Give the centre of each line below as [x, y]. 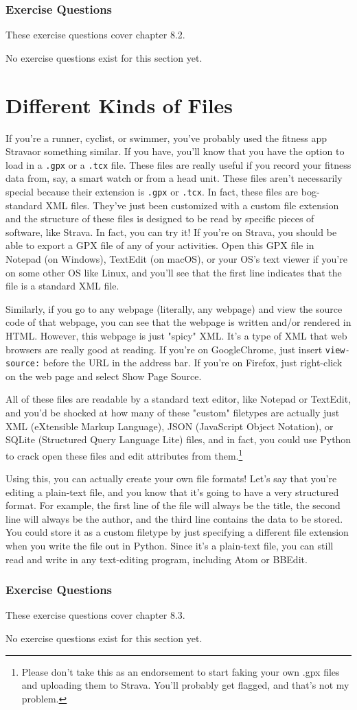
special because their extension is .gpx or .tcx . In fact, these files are [152, 191]
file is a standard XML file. [62, 286]
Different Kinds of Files [119, 105]
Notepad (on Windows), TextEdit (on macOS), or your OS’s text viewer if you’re [176, 259]
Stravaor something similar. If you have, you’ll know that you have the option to [175, 151]
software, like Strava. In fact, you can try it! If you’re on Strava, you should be [171, 232]
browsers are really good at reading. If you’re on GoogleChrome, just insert [164, 349]
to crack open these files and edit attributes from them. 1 [124, 454]
